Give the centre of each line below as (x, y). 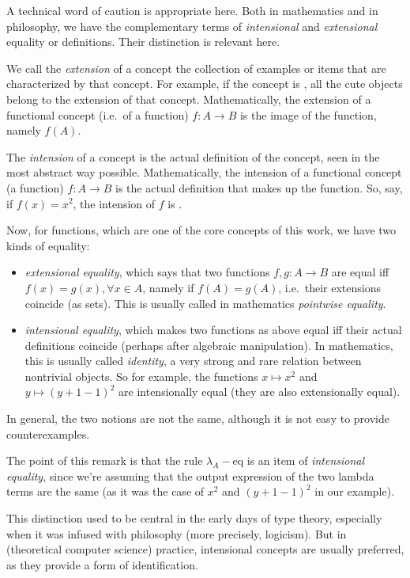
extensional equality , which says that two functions (147, 272)
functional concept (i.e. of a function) (98, 114)
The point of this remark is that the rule (105, 460)
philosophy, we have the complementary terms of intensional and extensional (192, 26)
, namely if (168, 287)
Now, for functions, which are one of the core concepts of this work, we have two (201, 230)
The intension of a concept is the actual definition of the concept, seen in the (193, 156)
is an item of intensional (306, 460)
